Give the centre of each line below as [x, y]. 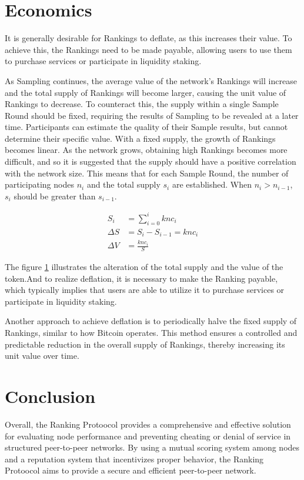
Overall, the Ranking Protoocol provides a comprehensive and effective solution [148, 424]
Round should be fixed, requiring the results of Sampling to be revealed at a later [152, 115]
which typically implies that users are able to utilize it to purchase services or [145, 290]
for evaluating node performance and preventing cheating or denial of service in [148, 436]
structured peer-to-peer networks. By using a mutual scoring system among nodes [152, 447]
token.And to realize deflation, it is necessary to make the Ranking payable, [141, 278]
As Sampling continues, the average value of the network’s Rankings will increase [151, 80]
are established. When [212, 184]
